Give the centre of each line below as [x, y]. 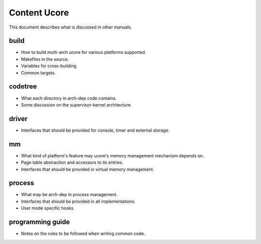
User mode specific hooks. [48, 208]
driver [18, 119]
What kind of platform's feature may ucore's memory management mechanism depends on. [112, 155]
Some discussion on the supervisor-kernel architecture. [76, 105]
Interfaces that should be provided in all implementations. [78, 201]
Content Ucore [39, 13]
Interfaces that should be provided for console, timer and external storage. [95, 130]
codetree [23, 86]
